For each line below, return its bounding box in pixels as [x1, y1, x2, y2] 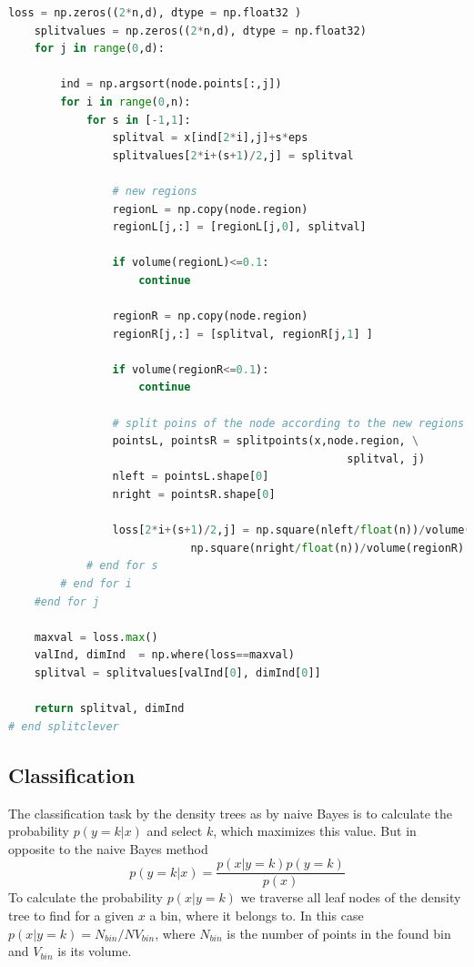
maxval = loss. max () [34, 630, 158, 644]
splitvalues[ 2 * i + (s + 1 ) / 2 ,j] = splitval [112, 148, 354, 162]
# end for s [86, 559, 158, 573]
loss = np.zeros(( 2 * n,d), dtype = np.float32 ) [8, 6, 302, 19]
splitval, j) [347, 452, 426, 465]
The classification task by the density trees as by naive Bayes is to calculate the [8, 803, 453, 822]
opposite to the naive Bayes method [8, 839, 208, 858]
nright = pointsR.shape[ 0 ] [112, 488, 276, 502]
